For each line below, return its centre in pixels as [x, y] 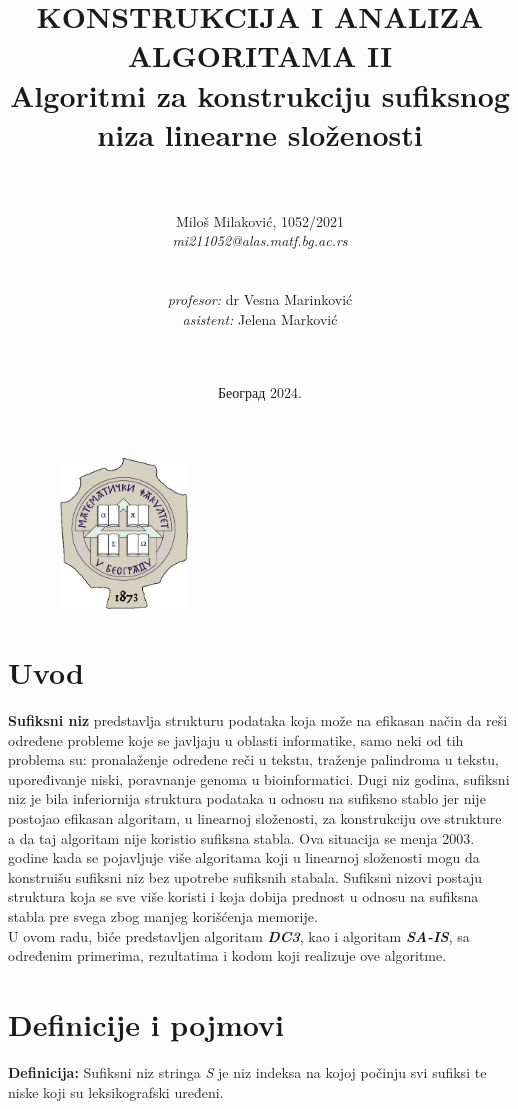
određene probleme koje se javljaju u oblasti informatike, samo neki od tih [236, 739]
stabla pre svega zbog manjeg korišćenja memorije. [163, 916]
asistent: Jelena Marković [260, 318]
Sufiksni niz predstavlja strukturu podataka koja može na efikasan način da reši [258, 720]
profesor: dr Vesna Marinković [260, 299]
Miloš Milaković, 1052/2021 [260, 220]
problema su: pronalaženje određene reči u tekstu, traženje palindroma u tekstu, [253, 759]
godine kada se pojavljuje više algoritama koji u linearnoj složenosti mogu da [244, 857]
